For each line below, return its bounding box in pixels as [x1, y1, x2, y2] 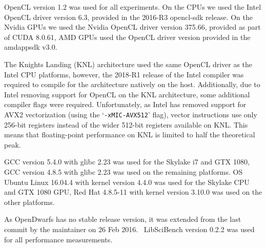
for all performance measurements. [4, 234, 113, 244]
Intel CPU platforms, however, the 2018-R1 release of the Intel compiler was [4, 69, 244, 79]
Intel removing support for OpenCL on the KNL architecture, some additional [4, 89, 250, 99]
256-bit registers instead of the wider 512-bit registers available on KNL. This [4, 119, 248, 130]
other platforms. [4, 196, 55, 207]
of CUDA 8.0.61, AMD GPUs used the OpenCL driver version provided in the [4, 31, 251, 42]
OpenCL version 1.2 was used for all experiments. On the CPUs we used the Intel [4, 2, 261, 12]
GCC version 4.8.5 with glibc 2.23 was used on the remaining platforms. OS [4, 166, 243, 177]
